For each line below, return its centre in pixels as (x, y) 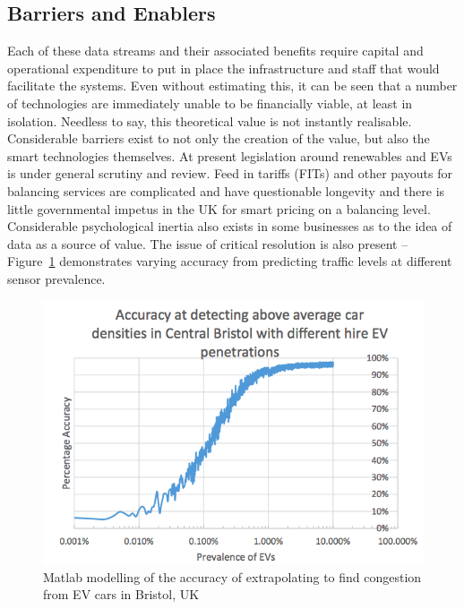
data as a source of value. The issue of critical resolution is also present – (208, 243)
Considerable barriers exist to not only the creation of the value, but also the (219, 138)
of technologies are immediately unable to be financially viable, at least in (210, 103)
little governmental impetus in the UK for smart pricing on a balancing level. (219, 208)
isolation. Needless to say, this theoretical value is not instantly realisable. (210, 120)
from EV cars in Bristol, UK (121, 594)
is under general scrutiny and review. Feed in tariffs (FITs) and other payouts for (230, 173)
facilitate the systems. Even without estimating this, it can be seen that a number (232, 86)
